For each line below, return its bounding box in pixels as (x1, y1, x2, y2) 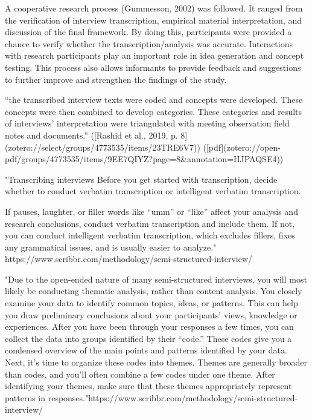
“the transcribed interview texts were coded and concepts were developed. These (5, 93, 303, 106)
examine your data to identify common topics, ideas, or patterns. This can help (5, 297, 298, 309)
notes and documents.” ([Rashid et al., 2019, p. (5, 128, 178, 141)
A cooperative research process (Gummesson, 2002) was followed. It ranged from (5, 2, 303, 14)
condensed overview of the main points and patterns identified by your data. (5, 344, 287, 356)
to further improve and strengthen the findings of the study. (5, 73, 227, 85)
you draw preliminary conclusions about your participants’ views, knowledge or (5, 308, 298, 321)
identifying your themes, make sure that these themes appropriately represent (5, 379, 292, 392)
